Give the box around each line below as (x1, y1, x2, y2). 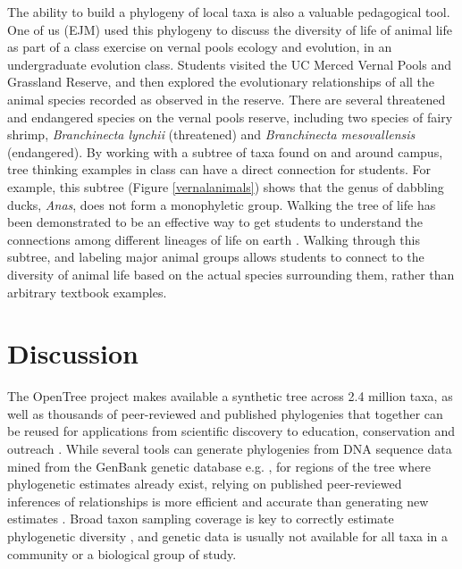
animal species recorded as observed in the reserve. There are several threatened (7, 89, 446, 108)
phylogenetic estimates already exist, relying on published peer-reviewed (7, 474, 402, 493)
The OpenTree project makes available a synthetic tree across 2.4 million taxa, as (7, 387, 453, 406)
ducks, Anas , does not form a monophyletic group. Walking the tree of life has (7, 195, 436, 213)
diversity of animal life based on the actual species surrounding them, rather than (7, 264, 455, 283)
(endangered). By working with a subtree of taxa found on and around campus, (7, 142, 443, 161)
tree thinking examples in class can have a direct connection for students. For (7, 160, 431, 179)
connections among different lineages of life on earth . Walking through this (7, 230, 420, 248)
